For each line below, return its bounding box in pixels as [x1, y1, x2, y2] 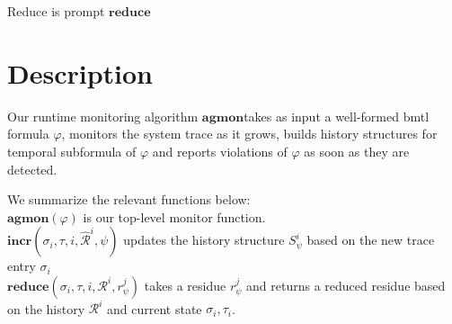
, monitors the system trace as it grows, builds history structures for [61, 124, 438, 143]
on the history [7, 299, 85, 318]
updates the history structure [123, 230, 285, 249]
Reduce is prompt [7, 2, 105, 20]
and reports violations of [152, 141, 288, 160]
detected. [7, 159, 58, 178]
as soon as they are [304, 141, 410, 160]
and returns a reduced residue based [246, 275, 446, 294]
